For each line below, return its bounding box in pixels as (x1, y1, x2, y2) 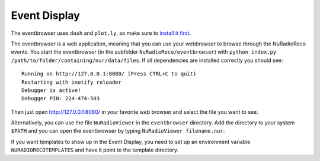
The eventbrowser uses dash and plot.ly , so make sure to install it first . (11, 29, 191, 37)
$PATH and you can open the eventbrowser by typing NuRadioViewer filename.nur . (11, 127, 225, 134)
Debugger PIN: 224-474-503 (21, 95, 100, 102)
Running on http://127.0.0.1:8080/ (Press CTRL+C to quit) (21, 71, 197, 77)
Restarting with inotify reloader (21, 78, 121, 86)
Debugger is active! (21, 87, 81, 94)
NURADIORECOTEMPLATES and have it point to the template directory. (11, 146, 179, 153)
